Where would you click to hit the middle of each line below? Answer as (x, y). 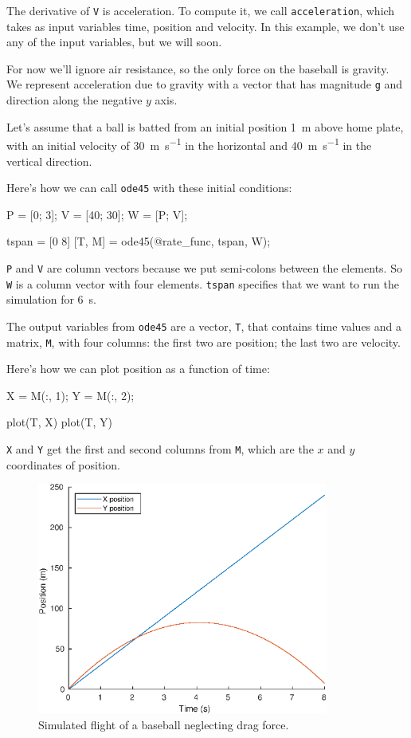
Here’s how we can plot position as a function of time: (138, 369)
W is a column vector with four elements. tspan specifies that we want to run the (203, 283)
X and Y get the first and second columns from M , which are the (160, 448)
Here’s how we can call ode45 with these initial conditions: (149, 188)
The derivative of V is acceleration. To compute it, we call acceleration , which (201, 10)
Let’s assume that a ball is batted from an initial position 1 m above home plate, (205, 126)
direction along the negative (74, 100)
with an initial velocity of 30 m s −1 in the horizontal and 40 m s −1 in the (189, 144)
